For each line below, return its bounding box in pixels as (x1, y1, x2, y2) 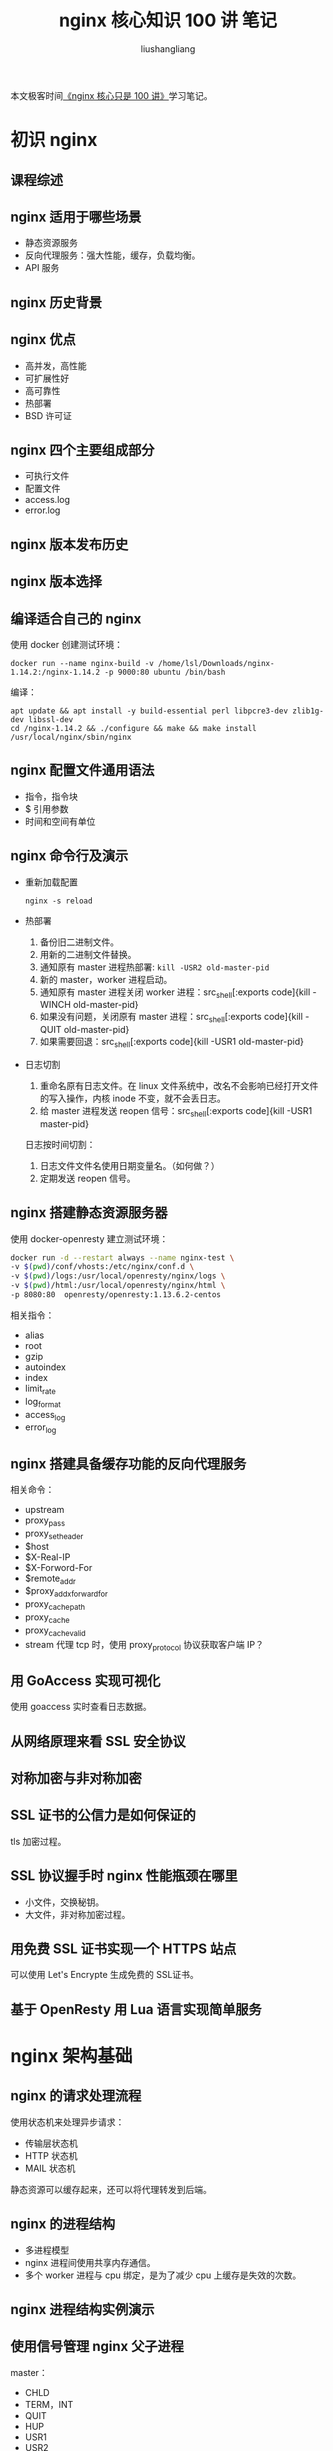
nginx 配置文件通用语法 (10, 762, 155, 779)
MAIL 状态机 (24, 2162, 76, 2174)
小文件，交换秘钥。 (24, 1896, 105, 1908)
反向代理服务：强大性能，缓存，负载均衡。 (24, 249, 201, 261)
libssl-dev (28, 714, 74, 725)
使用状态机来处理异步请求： (10, 2116, 125, 2128)
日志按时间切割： (24, 1138, 96, 1150)
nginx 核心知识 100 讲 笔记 (58, 9, 278, 32)
